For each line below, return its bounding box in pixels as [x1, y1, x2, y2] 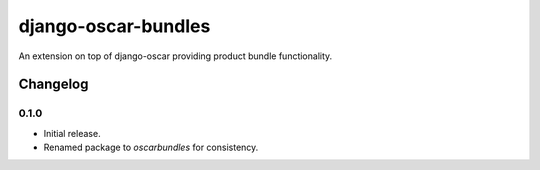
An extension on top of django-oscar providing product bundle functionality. [18, 50, 333, 62]
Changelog [18, 76, 89, 93]
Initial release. [43, 127, 101, 139]
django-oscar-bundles [18, 15, 211, 37]
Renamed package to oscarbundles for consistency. [43, 141, 259, 154]
